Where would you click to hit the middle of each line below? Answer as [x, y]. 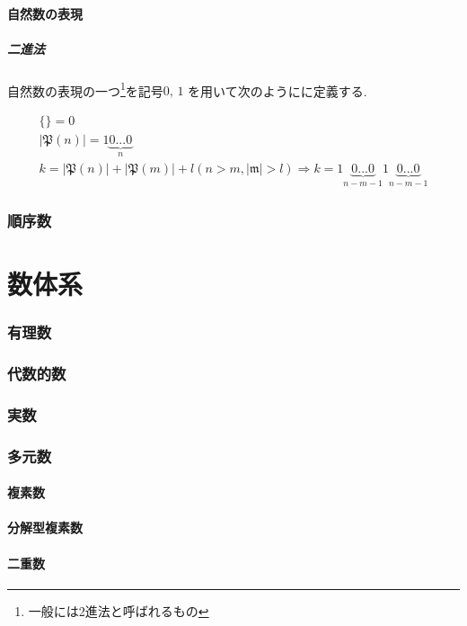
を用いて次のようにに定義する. [278, 90]
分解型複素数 [45, 528]
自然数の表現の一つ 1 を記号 [85, 89]
